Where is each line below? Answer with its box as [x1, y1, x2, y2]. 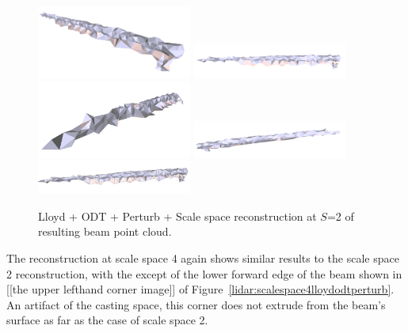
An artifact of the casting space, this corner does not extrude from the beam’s [6, 296, 386, 312]
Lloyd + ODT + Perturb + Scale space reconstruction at [38, 207, 317, 224]
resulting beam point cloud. [38, 223, 172, 240]
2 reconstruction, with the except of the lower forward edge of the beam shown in [6, 265, 402, 282]
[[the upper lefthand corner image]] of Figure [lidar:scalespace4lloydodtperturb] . [6, 281, 395, 297]
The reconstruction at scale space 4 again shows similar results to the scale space [6, 250, 399, 267]
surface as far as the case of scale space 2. [6, 312, 208, 328]
